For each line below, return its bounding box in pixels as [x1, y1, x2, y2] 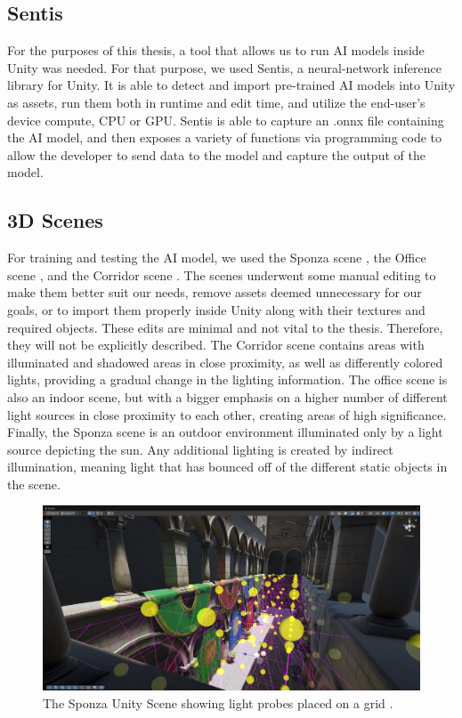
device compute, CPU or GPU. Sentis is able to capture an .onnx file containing [7, 110, 444, 129]
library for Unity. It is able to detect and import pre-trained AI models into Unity [7, 76, 456, 94]
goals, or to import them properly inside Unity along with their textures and [7, 300, 426, 319]
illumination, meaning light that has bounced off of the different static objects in [7, 457, 448, 476]
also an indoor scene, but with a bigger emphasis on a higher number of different [7, 387, 448, 406]
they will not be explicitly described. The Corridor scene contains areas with [7, 335, 425, 354]
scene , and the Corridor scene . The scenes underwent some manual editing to [7, 265, 436, 284]
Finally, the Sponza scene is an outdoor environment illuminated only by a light [7, 423, 443, 441]
